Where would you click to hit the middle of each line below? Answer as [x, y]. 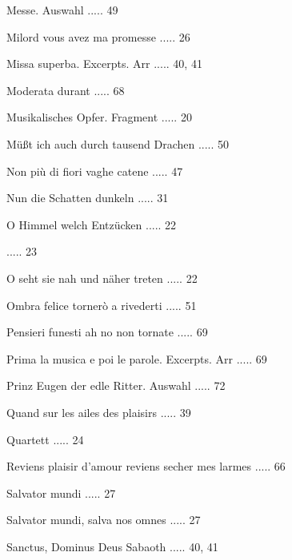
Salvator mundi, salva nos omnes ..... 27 [104, 520]
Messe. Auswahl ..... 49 [62, 10]
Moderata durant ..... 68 [66, 90]
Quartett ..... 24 [45, 439]
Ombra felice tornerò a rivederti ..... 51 [102, 305]
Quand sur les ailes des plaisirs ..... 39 [99, 412]
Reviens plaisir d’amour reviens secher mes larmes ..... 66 [146, 466]
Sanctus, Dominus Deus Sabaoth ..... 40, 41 [112, 546]
